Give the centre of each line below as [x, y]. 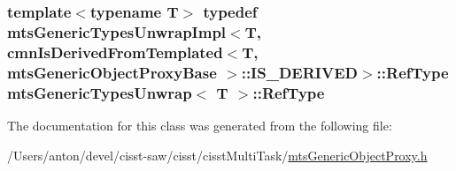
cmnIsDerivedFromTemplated [115, 52]
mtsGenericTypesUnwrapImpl [117, 31]
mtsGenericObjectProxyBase [112, 72]
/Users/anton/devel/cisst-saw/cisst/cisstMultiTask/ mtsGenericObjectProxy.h [217, 155]
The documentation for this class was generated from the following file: [200, 125]
